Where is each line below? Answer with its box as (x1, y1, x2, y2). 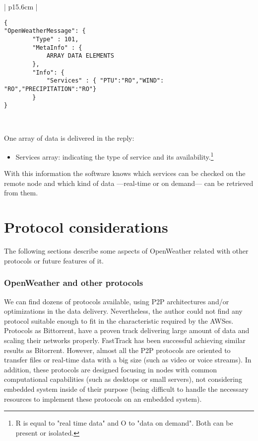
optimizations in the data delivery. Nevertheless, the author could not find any (4, 306, 243, 316)
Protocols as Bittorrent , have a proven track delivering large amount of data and (4, 325, 250, 336)
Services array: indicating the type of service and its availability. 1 (15, 150, 214, 162)
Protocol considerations (4, 217, 168, 237)
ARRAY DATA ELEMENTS (46, 52, 114, 60)
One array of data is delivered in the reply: (4, 133, 134, 143)
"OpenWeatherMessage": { (4, 27, 86, 35)
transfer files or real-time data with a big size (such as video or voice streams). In (4, 354, 252, 365)
